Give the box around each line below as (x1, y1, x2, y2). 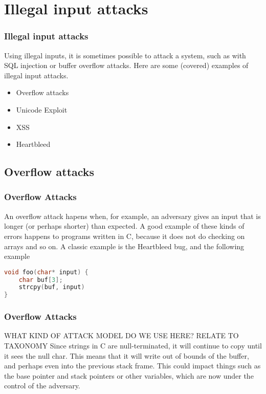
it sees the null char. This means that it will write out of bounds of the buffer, (4, 350, 249, 361)
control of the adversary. (4, 380, 80, 391)
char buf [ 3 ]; (18, 276, 63, 283)
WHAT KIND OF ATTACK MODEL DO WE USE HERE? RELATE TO (4, 330, 239, 341)
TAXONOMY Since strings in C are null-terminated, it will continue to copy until (4, 340, 262, 351)
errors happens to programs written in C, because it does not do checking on (4, 230, 245, 241)
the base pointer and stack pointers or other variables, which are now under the (4, 370, 254, 381)
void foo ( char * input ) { (4, 268, 88, 276)
